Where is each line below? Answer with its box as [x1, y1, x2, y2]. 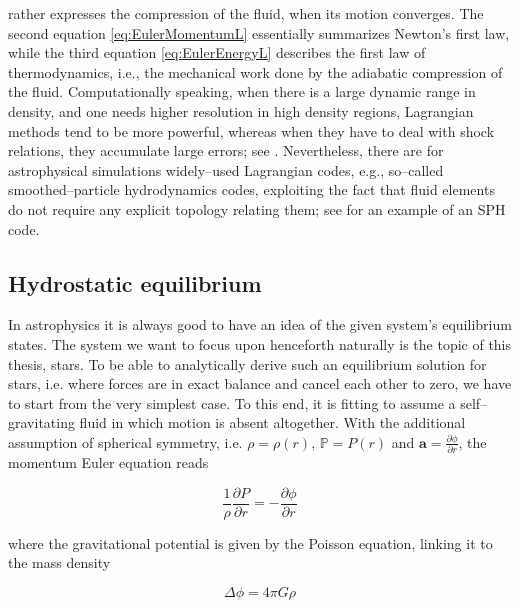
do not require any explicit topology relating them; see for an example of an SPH [8, 198, 506, 219]
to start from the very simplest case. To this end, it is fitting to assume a [8, 392, 456, 413]
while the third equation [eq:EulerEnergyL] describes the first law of [8, 42, 426, 63]
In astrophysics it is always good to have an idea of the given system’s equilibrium [8, 314, 512, 335]
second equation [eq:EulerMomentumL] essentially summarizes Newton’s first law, [8, 22, 510, 43]
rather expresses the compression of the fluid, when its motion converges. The [8, 3, 484, 23]
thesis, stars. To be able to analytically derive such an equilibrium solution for [8, 353, 487, 374]
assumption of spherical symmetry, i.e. [8, 431, 243, 452]
